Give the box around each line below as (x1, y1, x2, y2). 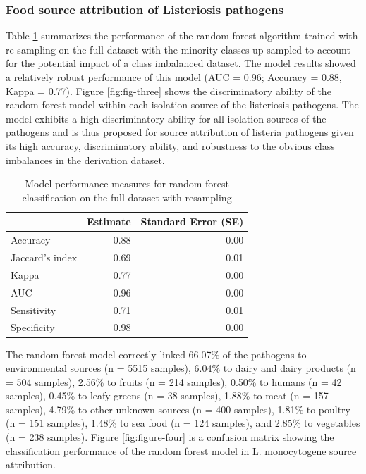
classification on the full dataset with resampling (22, 189, 232, 204)
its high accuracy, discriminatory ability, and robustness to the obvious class (6, 138, 335, 153)
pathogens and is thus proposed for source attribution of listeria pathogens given (6, 125, 354, 139)
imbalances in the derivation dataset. (6, 152, 165, 167)
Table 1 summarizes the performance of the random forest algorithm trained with (6, 28, 358, 43)
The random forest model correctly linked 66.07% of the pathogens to (6, 347, 307, 361)
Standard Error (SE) (140, 214, 244, 229)
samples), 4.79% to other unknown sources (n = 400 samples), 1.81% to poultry (6, 401, 351, 416)
